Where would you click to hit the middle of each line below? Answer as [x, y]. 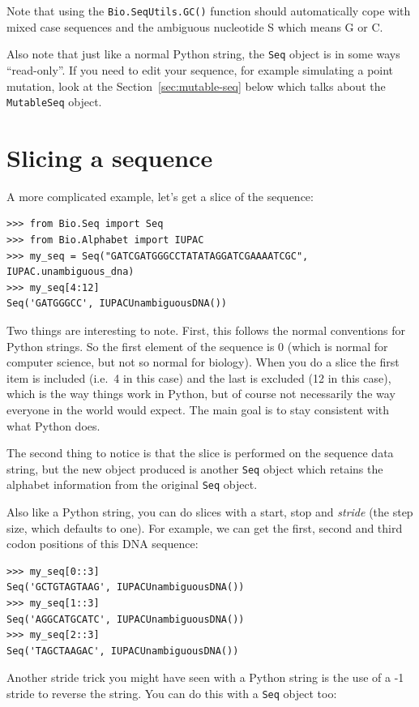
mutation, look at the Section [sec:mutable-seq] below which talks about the [196, 86]
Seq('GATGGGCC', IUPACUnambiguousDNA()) [117, 304]
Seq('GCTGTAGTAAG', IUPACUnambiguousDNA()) [126, 587]
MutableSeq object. [54, 102]
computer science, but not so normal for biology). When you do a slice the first [203, 362]
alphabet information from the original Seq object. [132, 484]
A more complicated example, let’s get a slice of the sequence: [160, 196]
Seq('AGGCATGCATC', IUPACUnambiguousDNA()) [126, 619]
